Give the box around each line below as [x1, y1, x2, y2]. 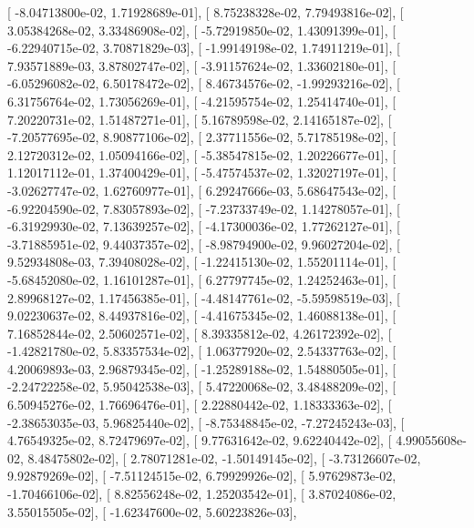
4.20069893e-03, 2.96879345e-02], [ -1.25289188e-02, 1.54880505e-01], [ [7, 359, 397, 378]
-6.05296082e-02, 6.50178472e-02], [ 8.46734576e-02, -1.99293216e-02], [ [7, 74, 400, 93]
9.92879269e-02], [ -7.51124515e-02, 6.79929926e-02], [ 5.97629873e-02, [7, 466, 397, 485]
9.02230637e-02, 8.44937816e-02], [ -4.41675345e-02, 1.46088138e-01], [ [7, 306, 397, 325]
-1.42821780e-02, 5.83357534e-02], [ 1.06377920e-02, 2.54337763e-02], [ [7, 341, 397, 360]
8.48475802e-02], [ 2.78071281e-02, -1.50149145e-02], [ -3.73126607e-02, [27, 448, 421, 467]
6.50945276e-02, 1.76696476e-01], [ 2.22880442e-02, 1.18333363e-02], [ [7, 395, 392, 414]
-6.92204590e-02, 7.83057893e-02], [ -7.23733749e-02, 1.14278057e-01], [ [7, 198, 400, 218]
